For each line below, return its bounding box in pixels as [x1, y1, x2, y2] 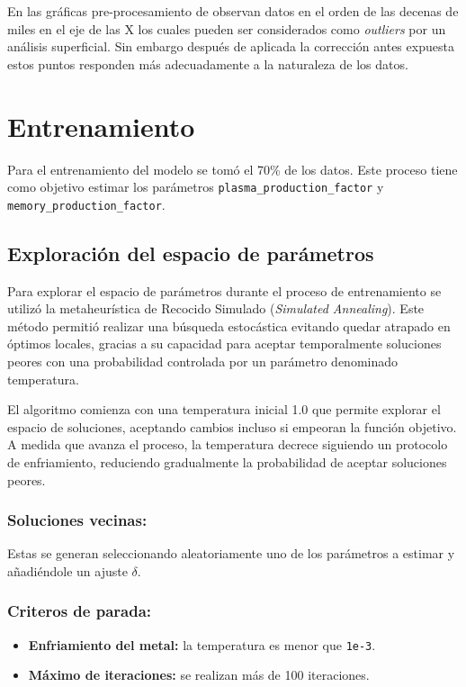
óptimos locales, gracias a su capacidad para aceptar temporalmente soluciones [7, 334, 442, 353]
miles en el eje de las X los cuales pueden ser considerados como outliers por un [7, 19, 446, 38]
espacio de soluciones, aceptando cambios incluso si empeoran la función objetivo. [7, 417, 457, 436]
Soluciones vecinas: [7, 509, 148, 531]
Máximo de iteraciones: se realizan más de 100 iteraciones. [28, 665, 370, 684]
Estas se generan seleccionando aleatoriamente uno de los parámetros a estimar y [7, 544, 455, 563]
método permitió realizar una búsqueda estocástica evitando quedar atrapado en [7, 316, 451, 335]
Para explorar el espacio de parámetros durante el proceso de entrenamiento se [7, 281, 442, 300]
